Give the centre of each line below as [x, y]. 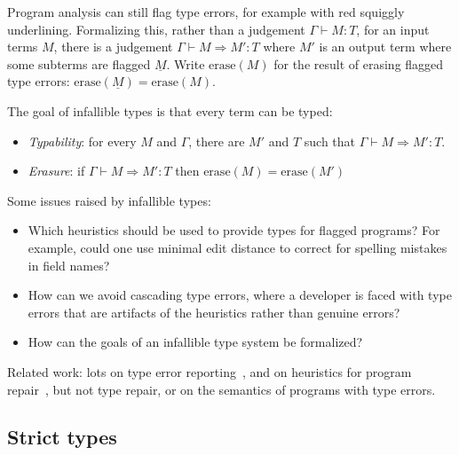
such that [330, 141]
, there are [217, 141]
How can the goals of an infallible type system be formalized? [195, 342]
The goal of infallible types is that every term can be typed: [170, 110]
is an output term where [385, 47]
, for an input [393, 29]
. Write [186, 63]
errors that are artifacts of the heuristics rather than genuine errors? [214, 312]
